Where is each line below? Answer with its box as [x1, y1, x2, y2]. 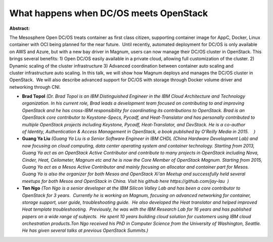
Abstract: [9, 25, 30, 31]
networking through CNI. [9, 84, 61, 90]
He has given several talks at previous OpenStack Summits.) [22, 227, 149, 233]
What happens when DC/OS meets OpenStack [9, 8, 208, 19]
